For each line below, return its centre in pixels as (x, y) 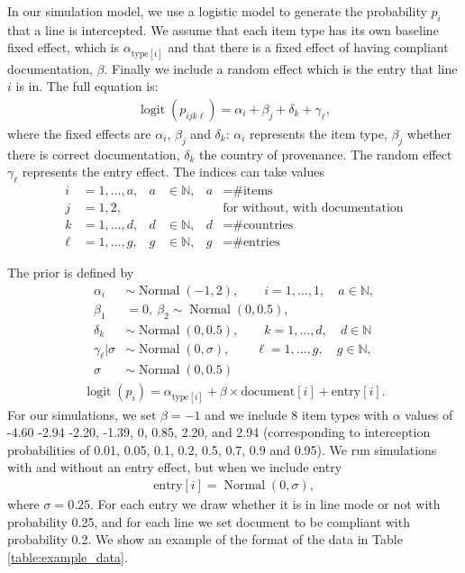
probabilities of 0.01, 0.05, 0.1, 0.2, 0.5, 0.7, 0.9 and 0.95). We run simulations (222, 449)
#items (253, 191)
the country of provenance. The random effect (325, 154)
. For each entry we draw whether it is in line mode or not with (265, 504)
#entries (256, 243)
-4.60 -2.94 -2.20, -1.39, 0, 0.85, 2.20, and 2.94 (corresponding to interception (219, 432)
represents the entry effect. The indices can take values (173, 172)
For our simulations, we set (82, 414)
